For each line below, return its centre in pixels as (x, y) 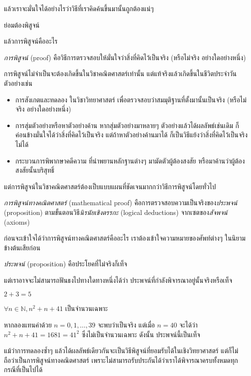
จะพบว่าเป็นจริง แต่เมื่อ (126, 325)
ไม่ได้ (22, 144)
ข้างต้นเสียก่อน (22, 247)
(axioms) (17, 221)
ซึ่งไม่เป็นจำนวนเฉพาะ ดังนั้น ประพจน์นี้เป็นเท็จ (141, 334)
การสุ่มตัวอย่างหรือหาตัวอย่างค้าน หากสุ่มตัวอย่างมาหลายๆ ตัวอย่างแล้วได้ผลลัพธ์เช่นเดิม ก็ (127, 125)
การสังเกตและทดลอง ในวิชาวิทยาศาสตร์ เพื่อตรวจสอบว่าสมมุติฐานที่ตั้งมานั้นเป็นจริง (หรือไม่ (131, 99)
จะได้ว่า (188, 325)
